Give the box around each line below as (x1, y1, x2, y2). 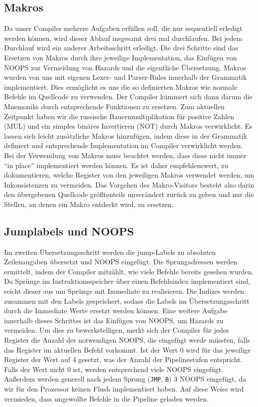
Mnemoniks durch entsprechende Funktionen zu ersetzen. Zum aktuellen (4, 101, 225, 111)
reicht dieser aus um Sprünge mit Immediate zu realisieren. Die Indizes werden (4, 286, 245, 296)
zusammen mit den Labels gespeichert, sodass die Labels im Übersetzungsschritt (4, 295, 250, 306)
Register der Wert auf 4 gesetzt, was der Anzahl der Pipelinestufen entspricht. (4, 354, 243, 365)
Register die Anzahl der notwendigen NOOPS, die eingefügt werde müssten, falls (4, 335, 250, 345)
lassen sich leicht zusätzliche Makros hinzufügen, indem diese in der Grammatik (4, 130, 248, 141)
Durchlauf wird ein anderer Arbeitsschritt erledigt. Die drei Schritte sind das (4, 42, 239, 53)
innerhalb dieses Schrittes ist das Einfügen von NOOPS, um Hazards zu (4, 315, 224, 325)
